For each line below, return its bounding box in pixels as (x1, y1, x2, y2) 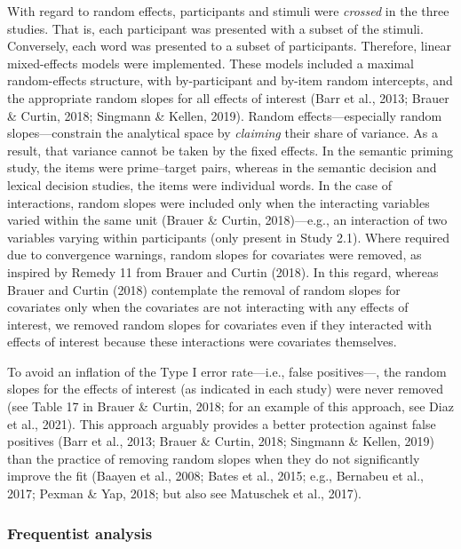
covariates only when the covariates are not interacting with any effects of (7, 298, 409, 316)
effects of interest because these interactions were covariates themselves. (7, 332, 397, 351)
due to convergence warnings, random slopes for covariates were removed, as (7, 245, 422, 264)
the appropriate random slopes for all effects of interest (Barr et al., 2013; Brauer (7, 88, 449, 107)
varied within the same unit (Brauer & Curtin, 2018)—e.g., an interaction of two (7, 211, 448, 229)
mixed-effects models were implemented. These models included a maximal (7, 53, 414, 72)
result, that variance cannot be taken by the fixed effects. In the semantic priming (7, 140, 453, 159)
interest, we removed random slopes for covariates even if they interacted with (7, 314, 433, 333)
